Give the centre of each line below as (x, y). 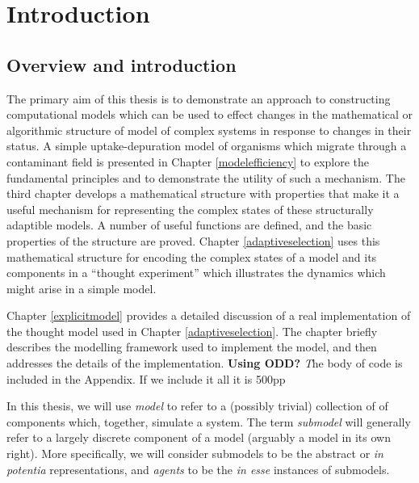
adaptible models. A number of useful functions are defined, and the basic (189, 225)
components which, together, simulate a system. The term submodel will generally (209, 421)
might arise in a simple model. (82, 288)
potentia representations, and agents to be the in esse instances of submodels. (198, 469)
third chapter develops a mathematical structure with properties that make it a (203, 193)
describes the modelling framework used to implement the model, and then (192, 347)
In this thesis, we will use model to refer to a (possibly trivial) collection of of (197, 406)
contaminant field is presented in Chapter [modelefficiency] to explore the (188, 161)
